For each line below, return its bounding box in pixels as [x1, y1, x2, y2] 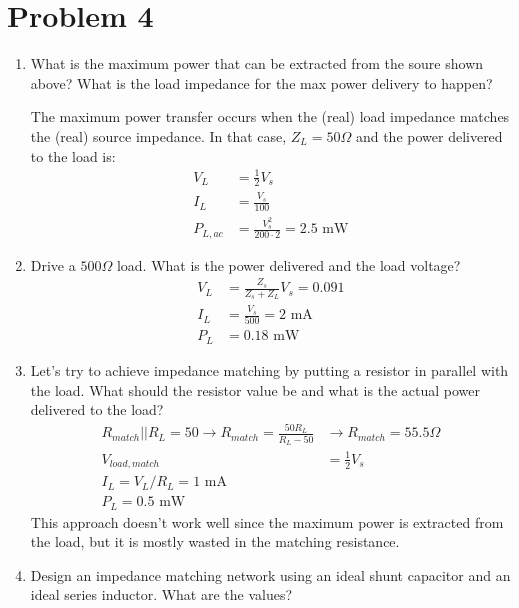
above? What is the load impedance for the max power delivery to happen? [30, 72, 493, 93]
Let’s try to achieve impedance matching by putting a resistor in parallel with [30, 359, 509, 380]
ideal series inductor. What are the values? [30, 584, 293, 605]
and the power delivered [355, 125, 503, 146]
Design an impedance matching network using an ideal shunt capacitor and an [30, 564, 511, 585]
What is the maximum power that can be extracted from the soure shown [30, 53, 484, 74]
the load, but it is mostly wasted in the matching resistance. [30, 531, 400, 552]
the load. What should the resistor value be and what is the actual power [30, 379, 480, 400]
